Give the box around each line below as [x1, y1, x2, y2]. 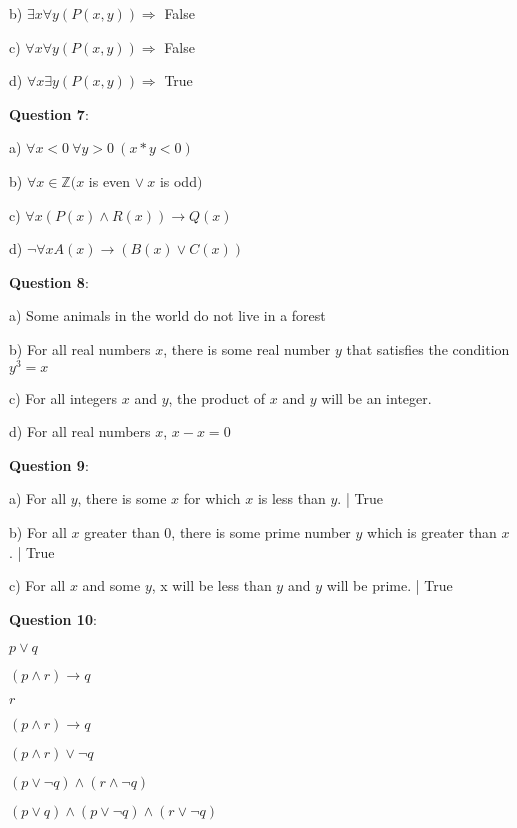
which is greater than [367, 521, 497, 542]
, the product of [168, 387, 266, 408]
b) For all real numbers [9, 338, 151, 359]
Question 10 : [9, 608, 97, 629]
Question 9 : [9, 454, 89, 475]
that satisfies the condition [346, 338, 510, 359]
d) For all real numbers [9, 421, 151, 442]
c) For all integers [9, 387, 118, 408]
